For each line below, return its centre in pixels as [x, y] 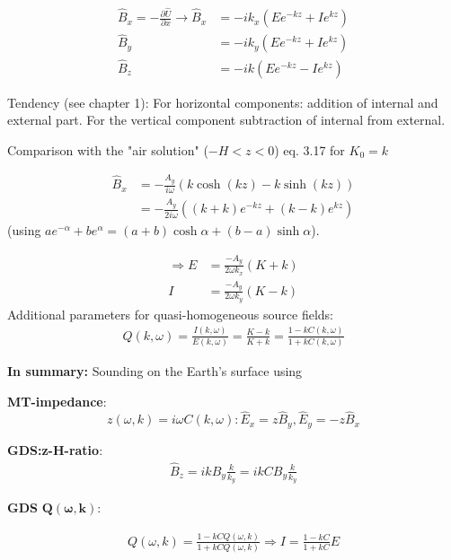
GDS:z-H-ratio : [55, 449]
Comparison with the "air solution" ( [108, 149]
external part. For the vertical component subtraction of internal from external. [226, 120]
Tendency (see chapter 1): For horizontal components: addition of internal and [223, 102]
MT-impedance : [57, 401]
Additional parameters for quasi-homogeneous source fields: [170, 314]
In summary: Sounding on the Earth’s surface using [155, 371]
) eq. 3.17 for [310, 149]
